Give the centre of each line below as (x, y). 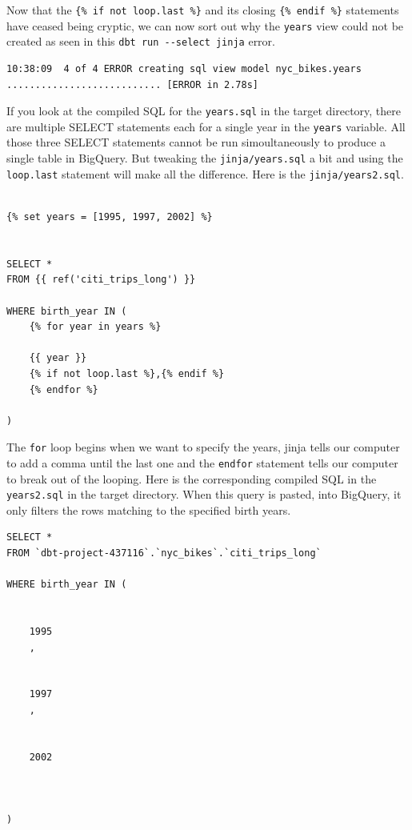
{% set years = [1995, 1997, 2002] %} (110, 217)
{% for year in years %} (95, 327)
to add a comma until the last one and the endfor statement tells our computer (202, 462)
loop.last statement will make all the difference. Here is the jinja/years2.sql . (205, 173)
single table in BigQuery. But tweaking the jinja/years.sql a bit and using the (205, 158)
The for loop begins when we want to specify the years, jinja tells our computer (203, 447)
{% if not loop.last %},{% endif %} (127, 373)
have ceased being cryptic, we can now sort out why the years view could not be (205, 25)
